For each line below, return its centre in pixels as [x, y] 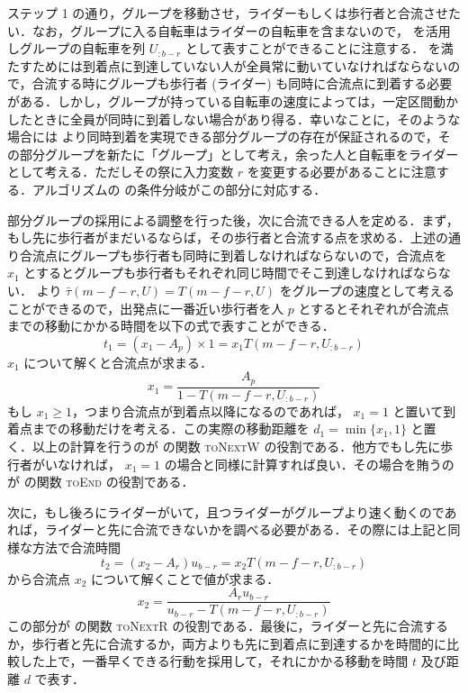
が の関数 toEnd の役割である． [101, 482]
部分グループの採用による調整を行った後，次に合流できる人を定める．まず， [233, 219]
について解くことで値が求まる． [185, 578]
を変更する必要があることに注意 [342, 172]
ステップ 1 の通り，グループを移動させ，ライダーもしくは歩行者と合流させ [228, 13]
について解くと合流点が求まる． [118, 362]
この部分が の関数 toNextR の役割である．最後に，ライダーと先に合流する [228, 626]
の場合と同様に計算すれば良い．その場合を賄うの [309, 464]
